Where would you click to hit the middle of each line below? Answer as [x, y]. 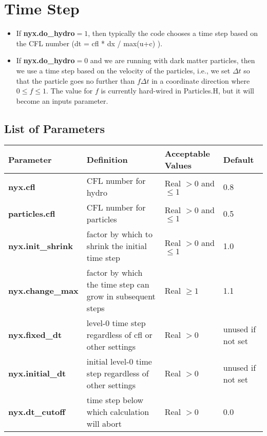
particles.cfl [32, 213]
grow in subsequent [121, 296]
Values [178, 165]
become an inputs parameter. [62, 100]
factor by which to [119, 234]
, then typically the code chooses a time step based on [173, 33]
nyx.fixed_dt [35, 335]
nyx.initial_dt [37, 373]
